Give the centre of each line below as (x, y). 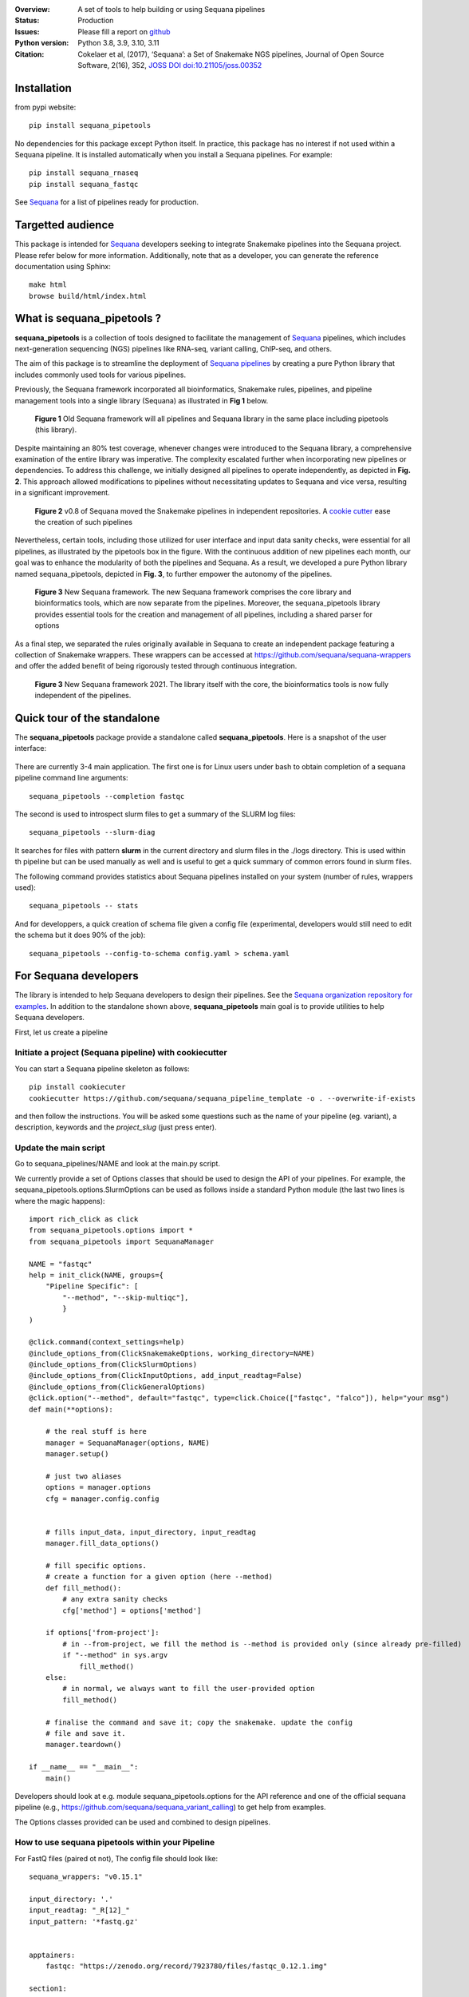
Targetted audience (65, 225)
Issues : (27, 31)
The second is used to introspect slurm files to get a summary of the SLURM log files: (155, 814)
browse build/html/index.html (88, 296)
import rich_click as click (84, 1219)
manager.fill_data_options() (102, 1543)
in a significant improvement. (63, 493)
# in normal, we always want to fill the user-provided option (189, 1689)
